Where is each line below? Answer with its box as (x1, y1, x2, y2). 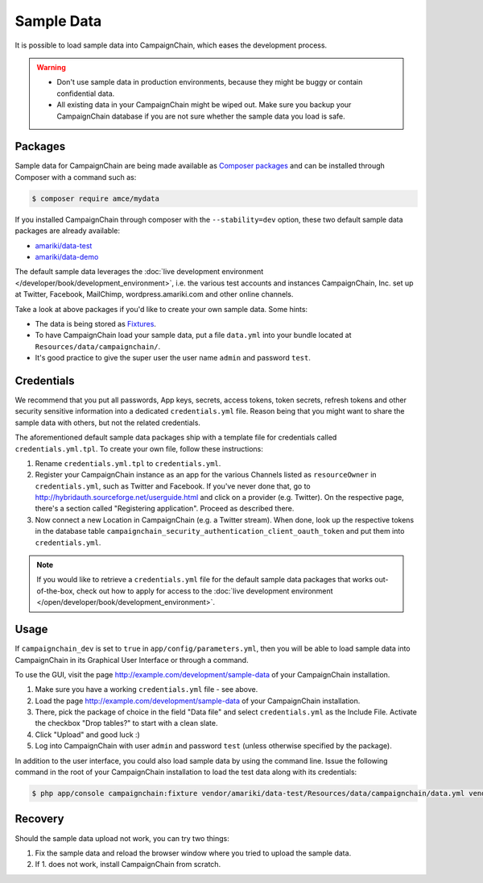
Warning (36, 62, 66, 72)
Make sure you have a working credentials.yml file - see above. (35, 685, 258, 694)
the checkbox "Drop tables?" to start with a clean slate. (35, 718, 218, 728)
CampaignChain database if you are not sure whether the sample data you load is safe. (56, 111, 345, 121)
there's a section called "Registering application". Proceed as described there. (35, 504, 295, 514)
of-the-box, (36, 585, 76, 596)
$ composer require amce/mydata (31, 194, 160, 203)
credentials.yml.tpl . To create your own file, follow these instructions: (14, 444, 263, 453)
